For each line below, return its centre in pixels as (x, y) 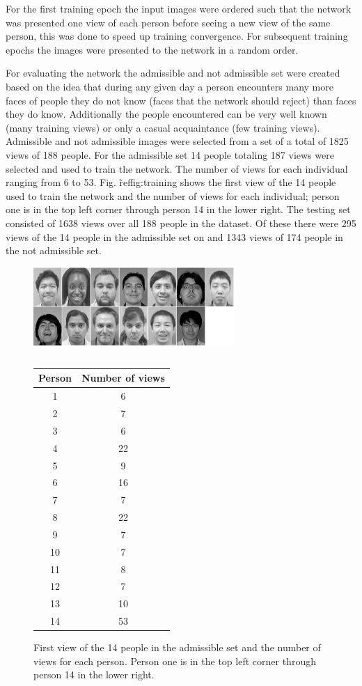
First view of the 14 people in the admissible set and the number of (177, 647)
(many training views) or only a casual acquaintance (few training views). (163, 127)
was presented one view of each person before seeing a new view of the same (168, 22)
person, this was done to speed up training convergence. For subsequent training (177, 36)
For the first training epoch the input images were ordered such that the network (179, 8)
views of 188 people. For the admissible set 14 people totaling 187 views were (170, 154)
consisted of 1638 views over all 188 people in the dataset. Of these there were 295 (181, 223)
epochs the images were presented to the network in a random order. (152, 49)
